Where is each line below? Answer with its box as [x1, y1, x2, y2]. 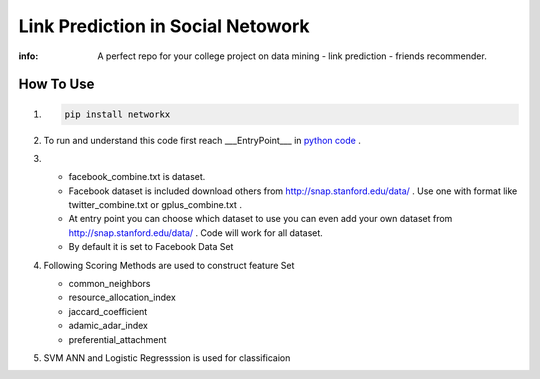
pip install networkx [64, 108, 171, 120]
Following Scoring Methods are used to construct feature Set [43, 259, 295, 271]
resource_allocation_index [68, 291, 177, 304]
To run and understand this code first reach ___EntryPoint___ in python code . [43, 134, 362, 146]
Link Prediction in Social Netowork [18, 15, 310, 37]
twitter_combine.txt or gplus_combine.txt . [68, 199, 242, 211]
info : [18, 50, 39, 62]
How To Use [18, 76, 95, 93]
